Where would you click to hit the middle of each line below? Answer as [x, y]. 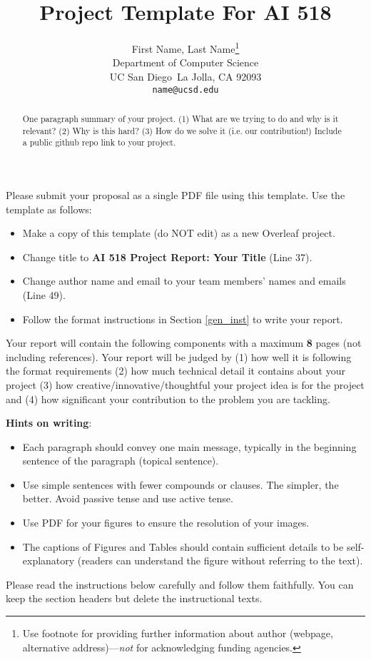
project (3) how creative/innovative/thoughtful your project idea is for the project [185, 384]
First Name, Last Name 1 [185, 47]
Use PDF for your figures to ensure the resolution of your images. [166, 523]
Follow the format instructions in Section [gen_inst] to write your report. [183, 319]
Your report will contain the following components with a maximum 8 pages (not [184, 343]
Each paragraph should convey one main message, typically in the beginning [189, 446]
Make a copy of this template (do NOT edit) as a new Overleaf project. [179, 233]
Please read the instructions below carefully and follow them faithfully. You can [180, 584]
